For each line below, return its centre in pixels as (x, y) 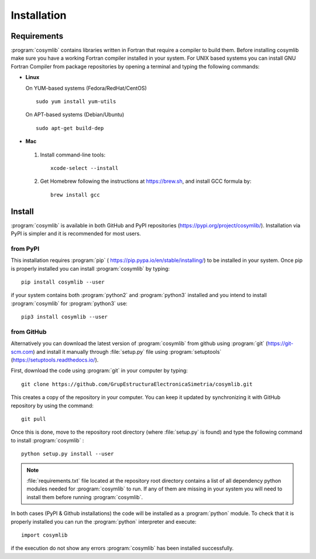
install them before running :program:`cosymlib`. (85, 497)
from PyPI (25, 248)
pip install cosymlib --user (63, 282)
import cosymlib (44, 535)
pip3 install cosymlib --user (65, 317)
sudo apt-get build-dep (70, 128)
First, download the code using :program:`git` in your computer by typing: (99, 371)
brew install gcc (75, 195)
